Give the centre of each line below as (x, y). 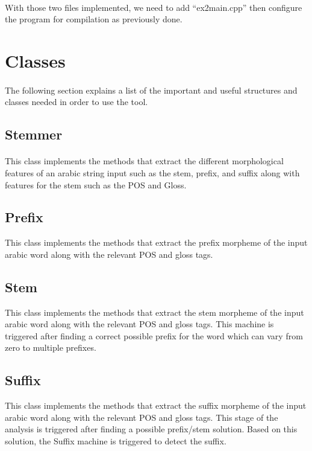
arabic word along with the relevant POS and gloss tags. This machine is (139, 324)
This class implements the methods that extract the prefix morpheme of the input (156, 242)
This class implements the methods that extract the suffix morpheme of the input (156, 405)
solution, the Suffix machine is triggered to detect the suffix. (116, 441)
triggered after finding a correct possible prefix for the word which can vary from (154, 335)
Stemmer (34, 134)
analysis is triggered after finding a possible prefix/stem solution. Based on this (151, 429)
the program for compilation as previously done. (94, 19)
